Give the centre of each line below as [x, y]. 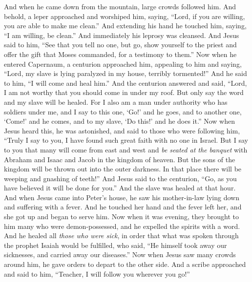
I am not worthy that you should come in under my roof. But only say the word [124, 92]
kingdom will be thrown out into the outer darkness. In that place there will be [123, 169]
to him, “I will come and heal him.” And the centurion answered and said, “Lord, [126, 83]
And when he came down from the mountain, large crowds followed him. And [120, 6]
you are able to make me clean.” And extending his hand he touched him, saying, [125, 26]
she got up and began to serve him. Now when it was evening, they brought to [121, 216]
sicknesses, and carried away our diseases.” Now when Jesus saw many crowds [120, 254]
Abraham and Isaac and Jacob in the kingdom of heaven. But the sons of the [120, 159]
